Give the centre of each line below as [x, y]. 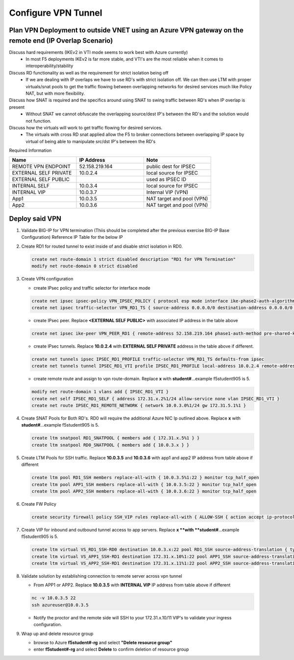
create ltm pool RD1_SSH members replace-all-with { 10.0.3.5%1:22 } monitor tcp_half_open [145, 478]
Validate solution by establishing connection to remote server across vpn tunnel [102, 576]
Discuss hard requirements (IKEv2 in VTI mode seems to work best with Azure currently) [98, 52]
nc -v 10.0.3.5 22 [54, 598]
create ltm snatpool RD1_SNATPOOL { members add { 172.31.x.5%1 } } [116, 438]
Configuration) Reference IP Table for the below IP [72, 237]
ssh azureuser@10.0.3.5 [60, 605]
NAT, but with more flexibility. [55, 93]
